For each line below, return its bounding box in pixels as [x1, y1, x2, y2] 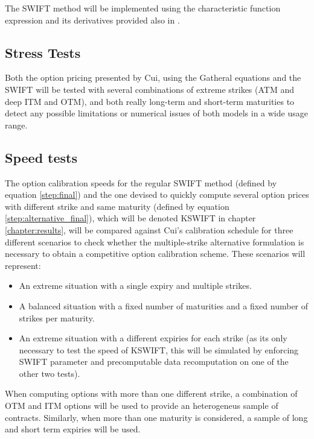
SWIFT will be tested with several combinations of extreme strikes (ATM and [5, 83, 294, 95]
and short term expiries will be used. [5, 423, 141, 435]
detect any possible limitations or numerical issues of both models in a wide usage [5, 107, 308, 119]
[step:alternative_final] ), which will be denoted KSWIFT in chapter [5, 212, 256, 224]
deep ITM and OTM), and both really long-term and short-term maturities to [5, 95, 295, 107]
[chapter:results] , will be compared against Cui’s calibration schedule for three [5, 223, 293, 236]
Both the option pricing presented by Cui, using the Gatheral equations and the [5, 71, 301, 84]
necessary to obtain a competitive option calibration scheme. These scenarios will [5, 247, 306, 260]
